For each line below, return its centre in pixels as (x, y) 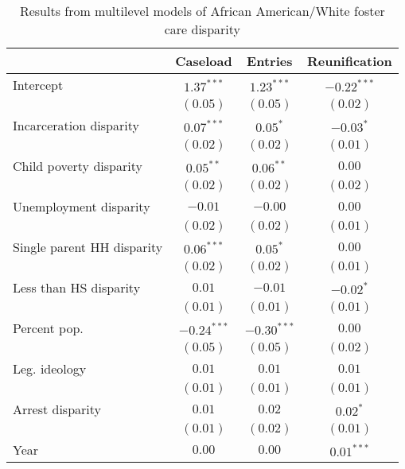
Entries (270, 61)
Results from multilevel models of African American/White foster (202, 11)
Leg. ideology (50, 368)
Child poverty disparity (78, 166)
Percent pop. (48, 328)
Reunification (349, 61)
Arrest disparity (57, 409)
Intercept (38, 85)
